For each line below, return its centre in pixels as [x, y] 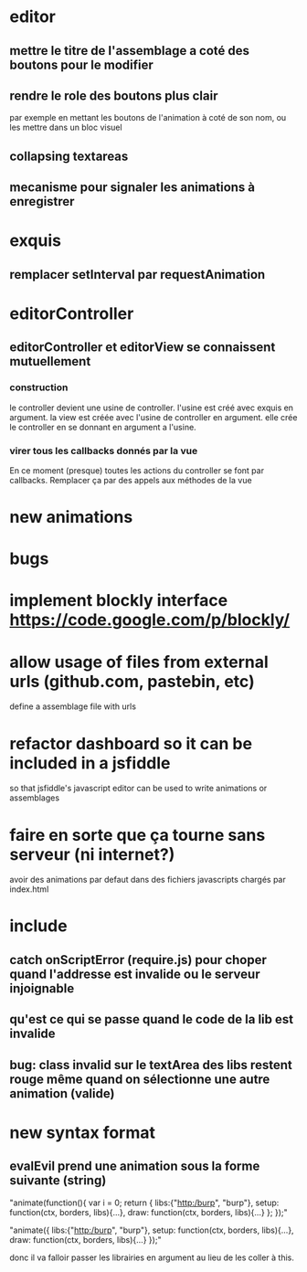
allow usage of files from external [139, 662]
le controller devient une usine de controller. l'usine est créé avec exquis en [152, 408]
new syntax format [83, 1133]
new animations [71, 517]
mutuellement [50, 361]
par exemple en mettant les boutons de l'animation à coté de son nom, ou [148, 118]
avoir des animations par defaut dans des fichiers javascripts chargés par [148, 880]
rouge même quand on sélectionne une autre [140, 1079]
